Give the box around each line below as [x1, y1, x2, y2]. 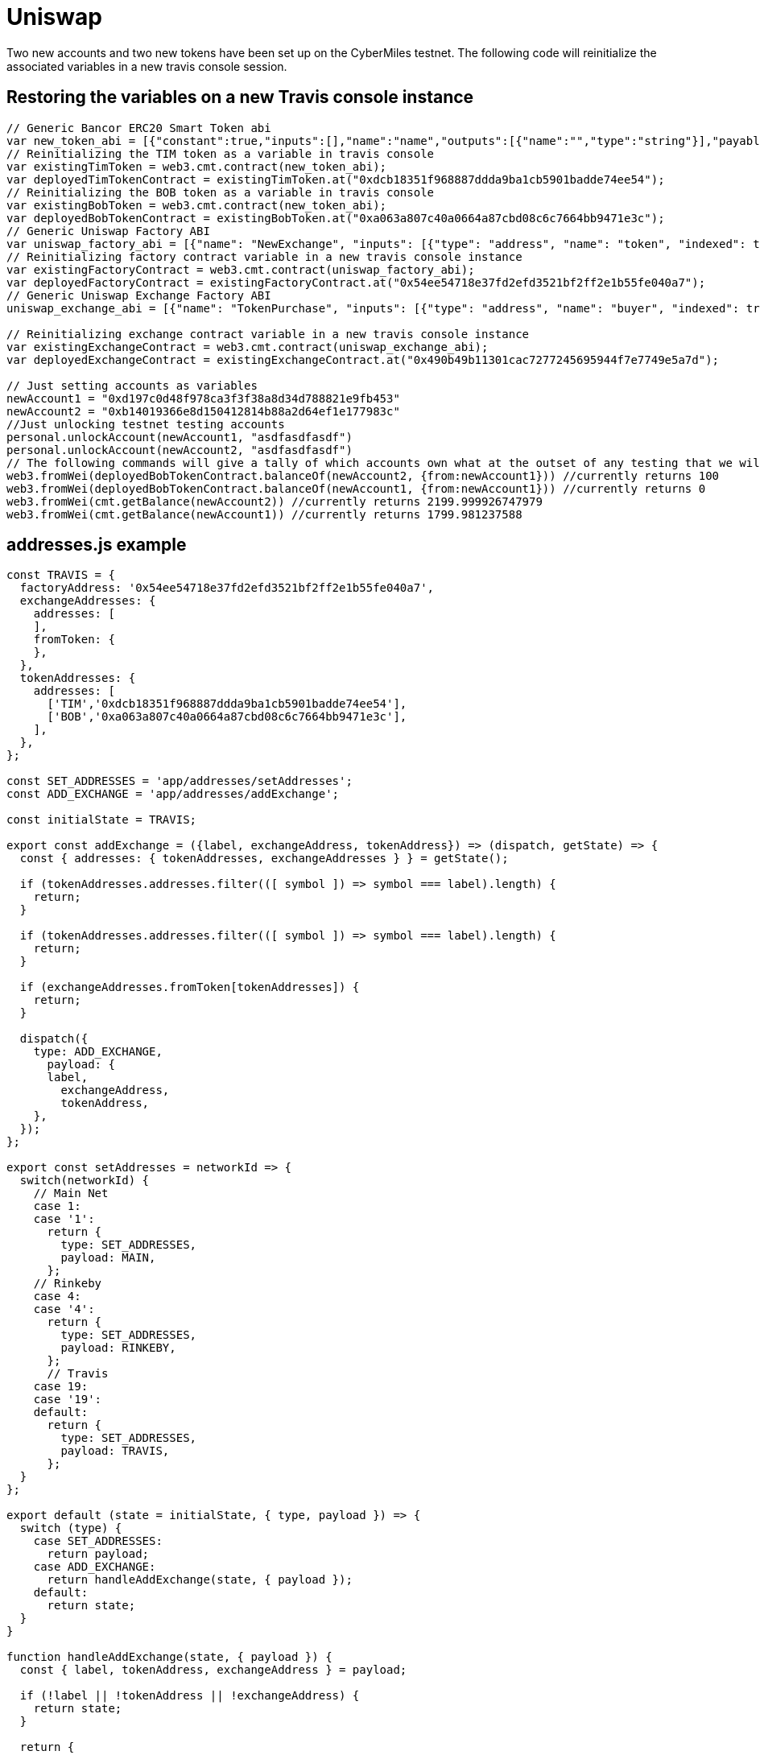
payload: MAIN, [60, 1251, 156, 1265]
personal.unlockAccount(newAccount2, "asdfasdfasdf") [6, 443, 353, 456]
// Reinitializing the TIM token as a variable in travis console [6, 147, 435, 160]
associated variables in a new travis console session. [6, 59, 287, 73]
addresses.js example [6, 535, 187, 555]
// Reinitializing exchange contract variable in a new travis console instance [6, 327, 530, 341]
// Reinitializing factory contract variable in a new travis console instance [6, 250, 522, 263]
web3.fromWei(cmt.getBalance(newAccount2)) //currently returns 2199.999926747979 [6, 494, 543, 508]
